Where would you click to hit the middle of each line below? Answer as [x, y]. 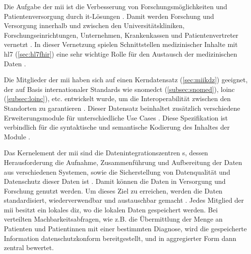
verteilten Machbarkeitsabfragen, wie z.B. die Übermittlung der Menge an [113, 219]
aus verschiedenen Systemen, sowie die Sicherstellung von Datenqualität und [117, 172]
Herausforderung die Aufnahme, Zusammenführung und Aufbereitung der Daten [123, 162]
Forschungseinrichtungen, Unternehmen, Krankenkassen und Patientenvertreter [121, 35]
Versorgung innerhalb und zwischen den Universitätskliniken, [94, 25]
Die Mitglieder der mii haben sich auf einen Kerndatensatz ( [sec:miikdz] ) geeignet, [126, 80]
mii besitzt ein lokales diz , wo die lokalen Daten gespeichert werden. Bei [111, 209]
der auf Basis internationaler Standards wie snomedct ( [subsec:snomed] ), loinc [119, 89]
